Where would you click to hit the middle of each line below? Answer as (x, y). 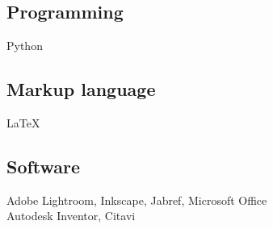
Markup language (81, 88)
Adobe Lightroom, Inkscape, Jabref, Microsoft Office (137, 200)
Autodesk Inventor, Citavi (71, 216)
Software (44, 166)
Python (25, 45)
